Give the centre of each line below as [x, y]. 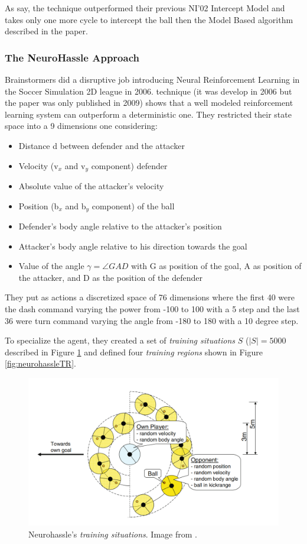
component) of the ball [133, 205]
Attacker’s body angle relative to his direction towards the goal [133, 246]
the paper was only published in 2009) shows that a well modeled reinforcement [149, 103]
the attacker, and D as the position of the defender [110, 277]
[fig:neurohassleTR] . [40, 363]
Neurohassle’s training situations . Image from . [113, 534]
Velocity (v [38, 165]
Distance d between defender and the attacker [102, 145]
